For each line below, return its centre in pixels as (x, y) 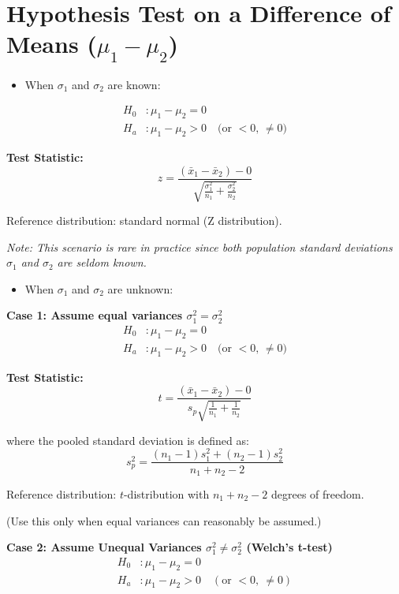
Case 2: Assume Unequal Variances (104, 547)
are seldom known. (102, 262)
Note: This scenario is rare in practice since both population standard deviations (199, 247)
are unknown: (140, 288)
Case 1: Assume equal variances (95, 315)
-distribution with (166, 494)
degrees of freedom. (317, 494)
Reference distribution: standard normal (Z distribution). (144, 220)
